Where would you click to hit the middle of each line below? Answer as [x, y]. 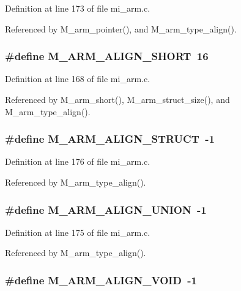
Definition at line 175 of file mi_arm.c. [78, 232]
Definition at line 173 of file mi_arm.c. [78, 8]
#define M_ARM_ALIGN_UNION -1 [106, 209]
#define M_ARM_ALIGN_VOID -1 [101, 280]
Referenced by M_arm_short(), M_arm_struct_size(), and [117, 99]
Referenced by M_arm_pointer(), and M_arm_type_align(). [121, 28]
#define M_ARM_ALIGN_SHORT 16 [107, 56]
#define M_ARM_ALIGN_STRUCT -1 [110, 139]
